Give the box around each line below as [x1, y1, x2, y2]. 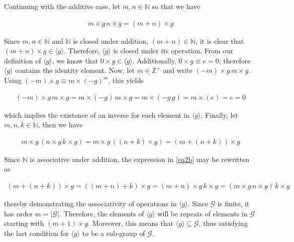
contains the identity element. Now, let [15, 65, 135, 75]
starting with [4, 218, 44, 228]
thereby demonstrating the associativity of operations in [4, 198, 177, 209]
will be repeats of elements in [157, 208, 248, 218]
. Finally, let [201, 109, 239, 120]
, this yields [108, 75, 144, 85]
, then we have [38, 119, 83, 130]
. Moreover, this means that [88, 218, 174, 228]
